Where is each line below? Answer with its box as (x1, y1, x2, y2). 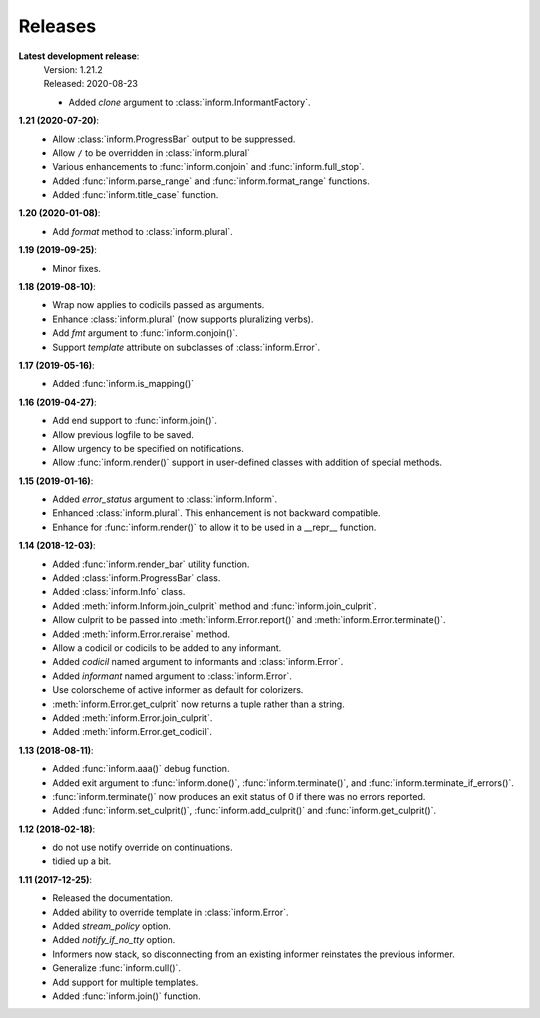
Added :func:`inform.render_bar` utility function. (52, 558, 250, 570)
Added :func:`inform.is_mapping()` (52, 378, 195, 390)
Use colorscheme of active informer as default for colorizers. (52, 684, 304, 696)
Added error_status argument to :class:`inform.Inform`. (52, 493, 278, 505)
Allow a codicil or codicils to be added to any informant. (52, 642, 282, 654)
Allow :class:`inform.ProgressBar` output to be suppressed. (52, 133, 296, 145)
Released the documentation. (52, 892, 174, 904)
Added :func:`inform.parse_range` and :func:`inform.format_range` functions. (52, 175, 370, 187)
